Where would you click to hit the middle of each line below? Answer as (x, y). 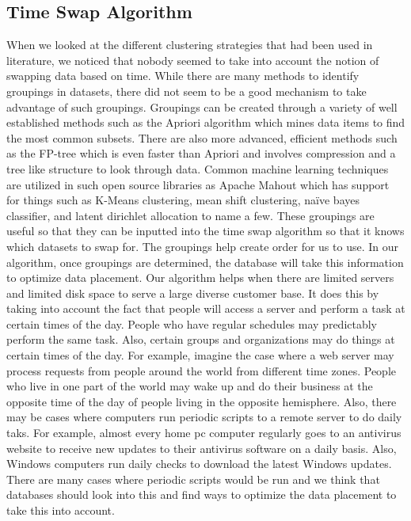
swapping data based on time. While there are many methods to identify (183, 76)
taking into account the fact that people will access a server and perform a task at (206, 308)
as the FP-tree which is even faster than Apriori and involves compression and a (201, 153)
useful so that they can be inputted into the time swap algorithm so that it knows (205, 231)
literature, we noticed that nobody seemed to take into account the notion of (193, 60)
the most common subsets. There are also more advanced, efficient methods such (202, 137)
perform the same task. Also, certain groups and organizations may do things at (201, 339)
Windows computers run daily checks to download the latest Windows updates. (199, 464)
